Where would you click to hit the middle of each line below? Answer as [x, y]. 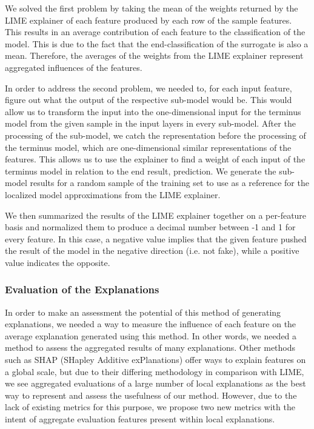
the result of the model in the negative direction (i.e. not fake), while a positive [152, 251]
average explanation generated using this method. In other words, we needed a [151, 335]
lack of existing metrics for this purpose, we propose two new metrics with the [150, 407]
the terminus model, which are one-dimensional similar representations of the [148, 147]
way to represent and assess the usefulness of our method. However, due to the [151, 395]
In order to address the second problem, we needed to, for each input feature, [149, 88]
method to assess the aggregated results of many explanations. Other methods [150, 348]
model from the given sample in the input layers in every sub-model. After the [150, 123]
